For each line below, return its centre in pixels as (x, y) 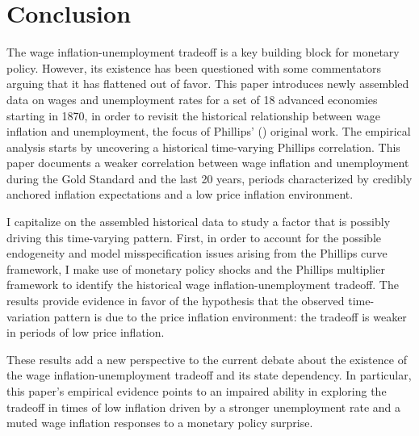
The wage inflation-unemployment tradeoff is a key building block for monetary (203, 52)
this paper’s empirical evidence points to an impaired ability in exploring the (197, 391)
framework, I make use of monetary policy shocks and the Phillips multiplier (196, 268)
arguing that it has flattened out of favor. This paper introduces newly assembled (208, 84)
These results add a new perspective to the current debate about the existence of (207, 359)
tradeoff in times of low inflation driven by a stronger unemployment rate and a (204, 407)
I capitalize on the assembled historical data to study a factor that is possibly (199, 222)
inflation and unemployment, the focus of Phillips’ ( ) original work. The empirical (209, 131)
